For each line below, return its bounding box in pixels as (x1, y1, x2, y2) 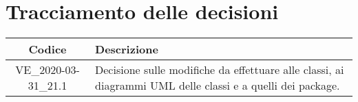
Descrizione (95, 41, 158, 58)
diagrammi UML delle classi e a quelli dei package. (95, 77, 340, 94)
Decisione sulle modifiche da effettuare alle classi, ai (95, 62, 344, 78)
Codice (28, 41, 67, 58)
